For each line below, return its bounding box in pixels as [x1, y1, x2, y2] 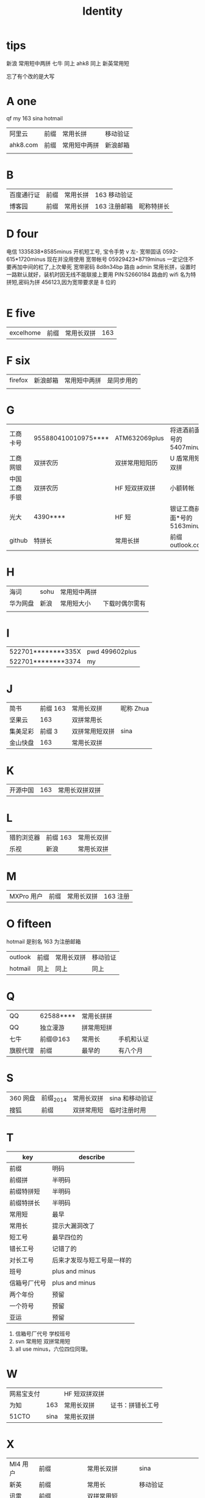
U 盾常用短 [170, 454, 201, 462]
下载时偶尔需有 [103, 599, 146, 607]
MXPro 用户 [9, 892, 43, 901]
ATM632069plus [115, 434, 165, 442]
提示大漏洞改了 [52, 1222, 96, 1230]
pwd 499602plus [87, 648, 137, 656]
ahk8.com [9, 141, 38, 149]
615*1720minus [6, 255, 46, 263]
